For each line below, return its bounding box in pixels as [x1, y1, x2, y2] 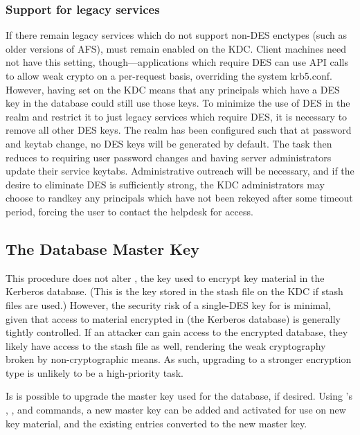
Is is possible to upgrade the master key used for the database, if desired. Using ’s [6, 389, 353, 403]
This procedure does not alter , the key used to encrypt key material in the [6, 270, 325, 285]
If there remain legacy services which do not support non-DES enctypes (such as [6, 28, 347, 42]
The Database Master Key [6, 238, 199, 259]
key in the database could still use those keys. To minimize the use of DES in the [6, 96, 350, 110]
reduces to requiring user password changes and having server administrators [6, 150, 332, 164]
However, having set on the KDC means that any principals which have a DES [6, 82, 340, 96]
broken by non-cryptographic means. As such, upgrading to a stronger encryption [6, 352, 352, 366]
